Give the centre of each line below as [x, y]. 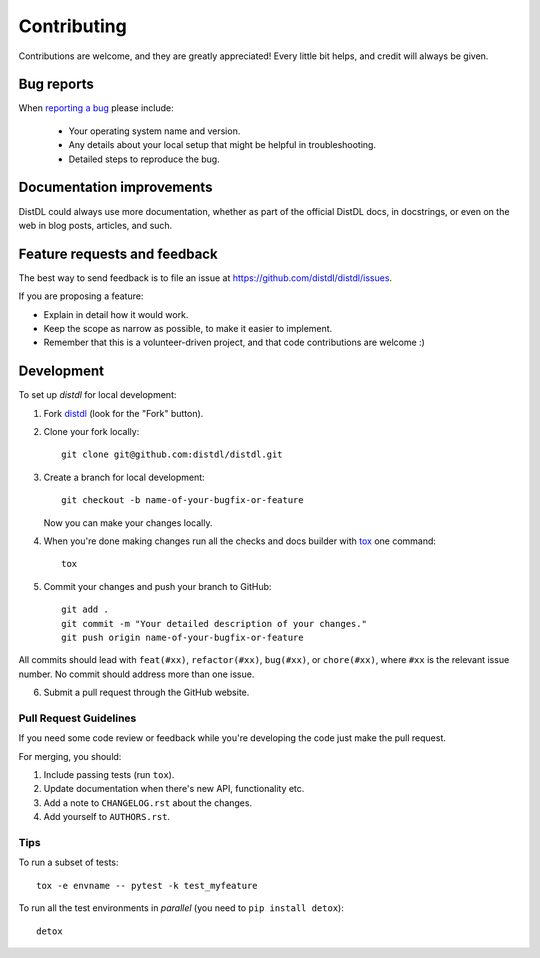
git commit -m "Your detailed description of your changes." [214, 623]
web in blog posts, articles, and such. [95, 225]
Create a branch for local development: [124, 477]
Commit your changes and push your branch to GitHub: [157, 586]
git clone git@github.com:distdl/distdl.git [172, 454]
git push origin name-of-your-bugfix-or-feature [182, 637]
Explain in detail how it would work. [116, 314]
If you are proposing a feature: [81, 296]
